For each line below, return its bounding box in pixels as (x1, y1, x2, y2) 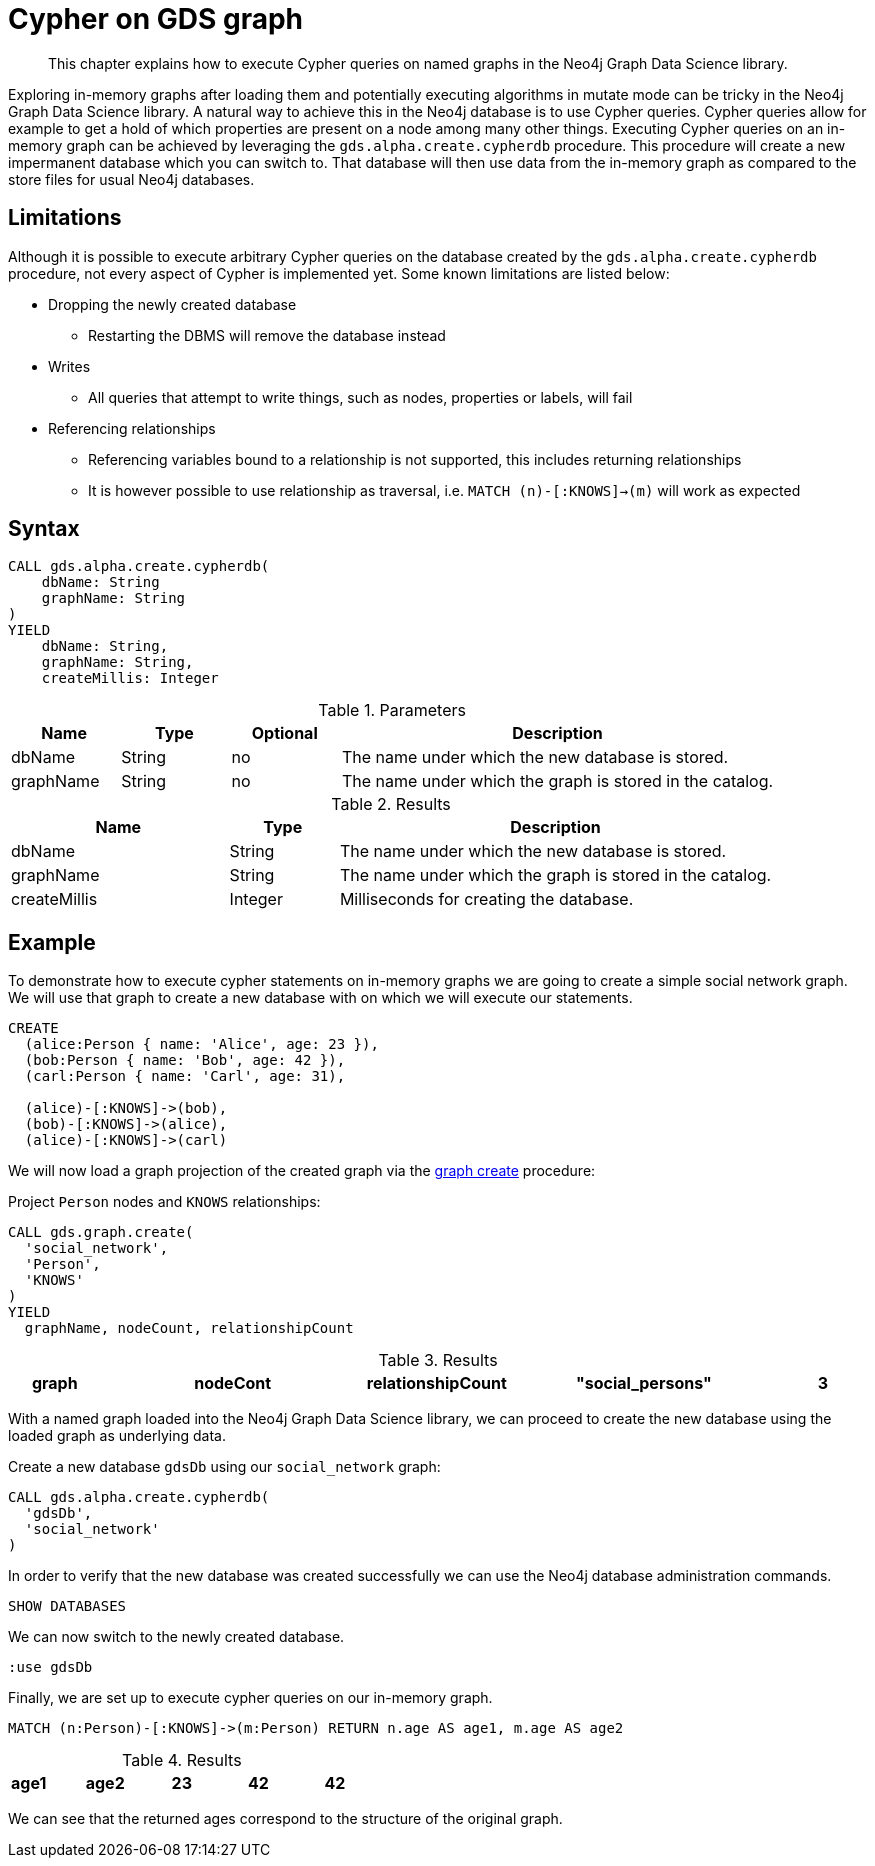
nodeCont (194, 1373, 272, 1394)
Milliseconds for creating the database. (339, 889, 634, 910)
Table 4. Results (122, 1750, 242, 1771)
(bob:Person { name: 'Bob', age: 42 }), (24, 1052, 346, 1069)
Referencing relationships (48, 419, 216, 437)
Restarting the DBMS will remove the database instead (88, 326, 446, 344)
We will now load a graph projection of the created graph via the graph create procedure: (8, 1162, 596, 1180)
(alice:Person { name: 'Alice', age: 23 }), (24, 1036, 379, 1053)
